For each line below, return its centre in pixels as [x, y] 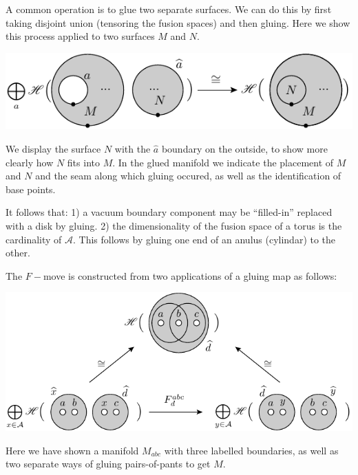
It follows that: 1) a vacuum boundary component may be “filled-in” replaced [169, 212]
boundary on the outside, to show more [244, 148]
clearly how [30, 162]
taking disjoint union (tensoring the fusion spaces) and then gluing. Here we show [178, 22]
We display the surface [53, 148]
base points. [31, 189]
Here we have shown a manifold [72, 450]
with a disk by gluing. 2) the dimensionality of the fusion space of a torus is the [174, 225]
